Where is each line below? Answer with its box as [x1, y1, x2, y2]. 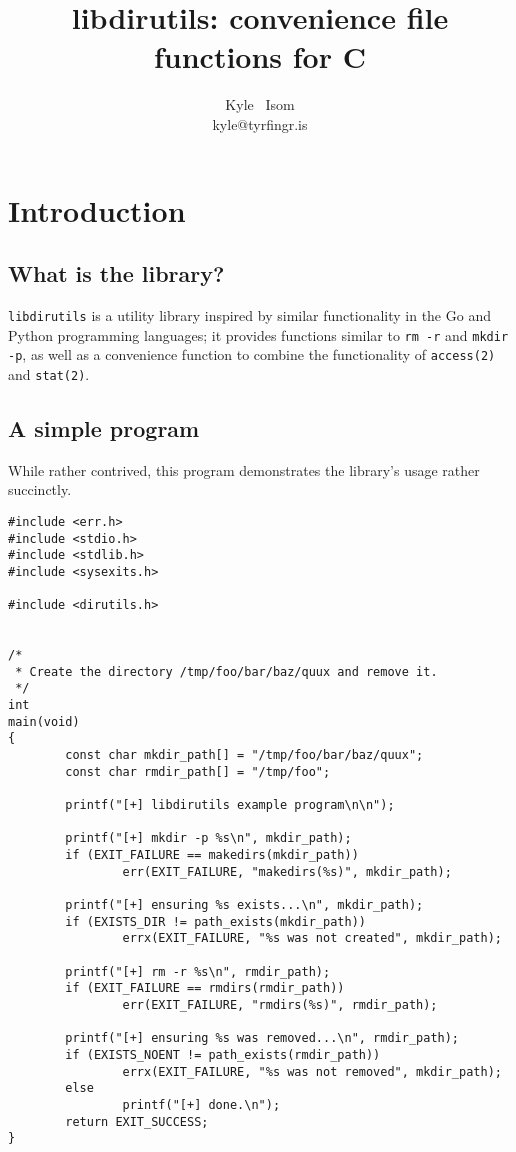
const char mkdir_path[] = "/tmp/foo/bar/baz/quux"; [65, 748, 424, 763]
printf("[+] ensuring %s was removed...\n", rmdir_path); [65, 1031, 460, 1046]
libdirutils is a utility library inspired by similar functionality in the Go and [8, 304, 491, 325]
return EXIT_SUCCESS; [65, 1114, 209, 1129]
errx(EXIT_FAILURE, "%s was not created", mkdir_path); [122, 931, 502, 946]
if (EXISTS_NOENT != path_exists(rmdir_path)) [65, 1047, 381, 1062]
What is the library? [8, 258, 225, 289]
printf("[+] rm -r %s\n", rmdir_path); [65, 964, 331, 979]
